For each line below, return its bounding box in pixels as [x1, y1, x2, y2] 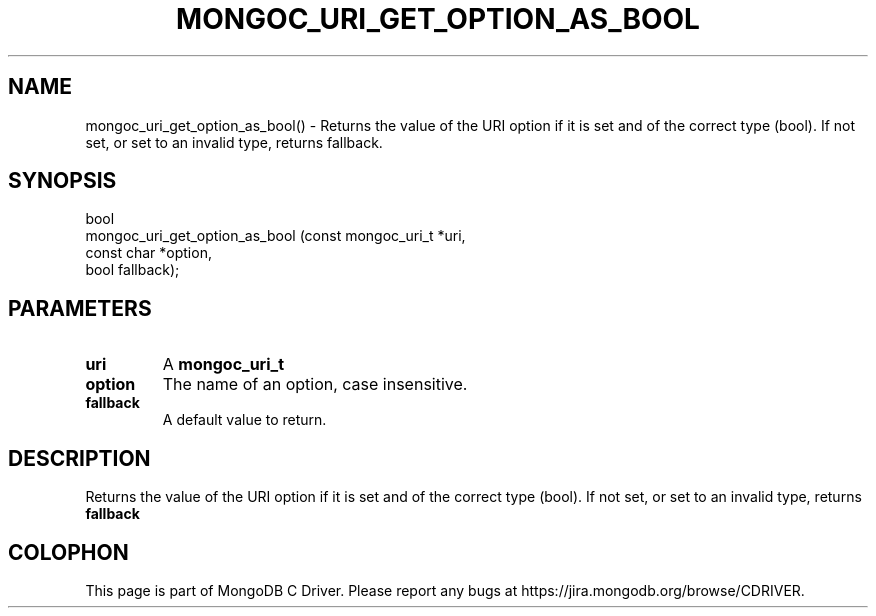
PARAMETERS [8, 295, 152, 321]
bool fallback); [85, 261, 180, 279]
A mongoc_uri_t [162, 354, 285, 375]
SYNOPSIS [8, 168, 117, 194]
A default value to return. [162, 411, 327, 429]
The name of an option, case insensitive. [162, 374, 468, 395]
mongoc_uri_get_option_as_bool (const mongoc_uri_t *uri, [85, 227, 466, 245]
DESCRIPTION [8, 445, 151, 471]
